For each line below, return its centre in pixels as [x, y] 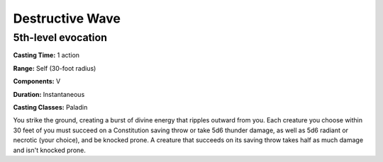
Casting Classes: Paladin [50, 107]
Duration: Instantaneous [49, 94]
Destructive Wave [67, 18]
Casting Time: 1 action [46, 55]
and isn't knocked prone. [50, 150]
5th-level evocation [60, 37]
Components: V [37, 81]
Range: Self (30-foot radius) [55, 68]
